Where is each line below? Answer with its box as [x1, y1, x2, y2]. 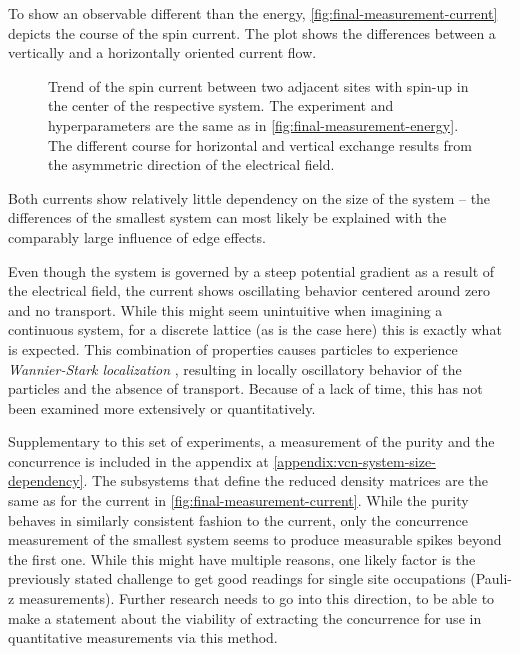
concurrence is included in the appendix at [8, 450, 269, 471]
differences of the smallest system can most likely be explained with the [8, 207, 447, 228]
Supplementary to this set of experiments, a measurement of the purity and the [8, 431, 495, 452]
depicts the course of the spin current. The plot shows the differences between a [8, 22, 496, 43]
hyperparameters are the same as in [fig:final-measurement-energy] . [48, 114, 459, 135]
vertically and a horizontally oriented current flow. [8, 42, 317, 63]
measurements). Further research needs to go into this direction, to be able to [18, 588, 495, 609]
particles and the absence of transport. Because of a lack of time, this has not [8, 378, 483, 399]
